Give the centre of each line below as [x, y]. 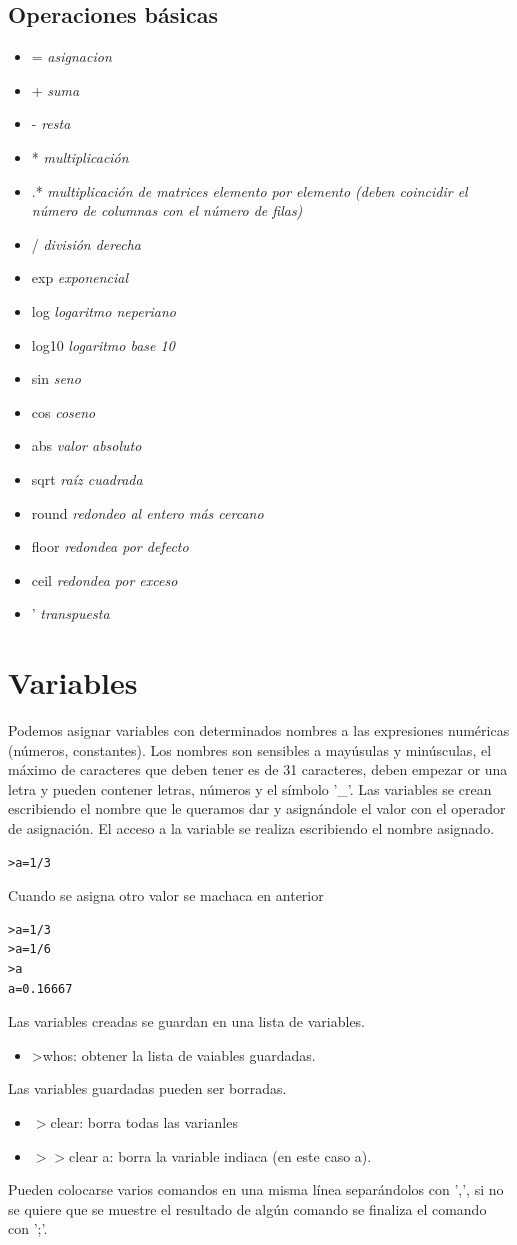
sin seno [56, 378]
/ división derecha [86, 243]
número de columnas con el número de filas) [167, 210]
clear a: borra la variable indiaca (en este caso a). [220, 1155]
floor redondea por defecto [110, 546]
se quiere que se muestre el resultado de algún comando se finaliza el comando [247, 1208]
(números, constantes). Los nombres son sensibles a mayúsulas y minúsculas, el [250, 749]
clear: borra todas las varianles [144, 1121]
